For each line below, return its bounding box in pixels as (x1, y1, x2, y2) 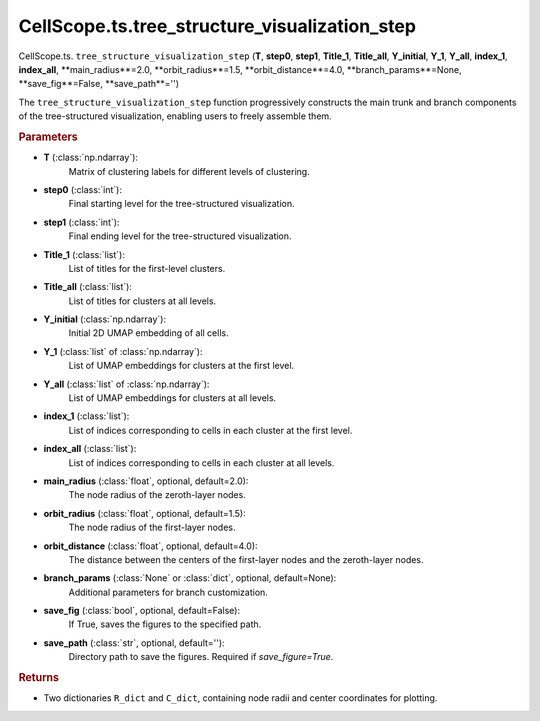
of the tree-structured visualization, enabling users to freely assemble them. (18, 110, 332, 122)
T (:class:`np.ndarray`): (43, 151, 139, 164)
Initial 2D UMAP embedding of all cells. (68, 327, 229, 339)
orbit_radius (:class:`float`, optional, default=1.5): (43, 507, 246, 519)
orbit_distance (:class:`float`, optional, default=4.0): (43, 540, 259, 552)
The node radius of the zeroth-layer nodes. (68, 489, 247, 501)
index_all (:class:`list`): (43, 443, 137, 455)
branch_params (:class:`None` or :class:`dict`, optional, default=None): (43, 572, 337, 584)
